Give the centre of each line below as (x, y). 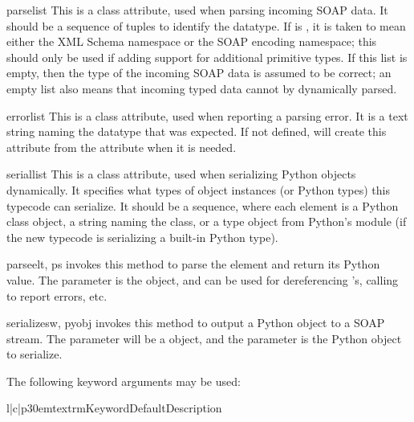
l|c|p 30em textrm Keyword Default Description (114, 408)
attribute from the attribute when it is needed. (122, 147)
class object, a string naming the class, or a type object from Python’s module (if (207, 221)
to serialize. (34, 354)
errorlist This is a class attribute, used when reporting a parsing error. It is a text (207, 115)
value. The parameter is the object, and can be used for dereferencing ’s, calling (203, 279)
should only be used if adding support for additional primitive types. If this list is (207, 57)
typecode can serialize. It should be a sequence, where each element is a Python (203, 205)
